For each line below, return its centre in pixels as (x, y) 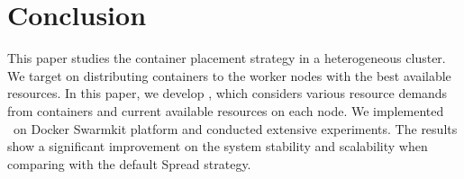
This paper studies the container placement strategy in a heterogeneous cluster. (227, 58)
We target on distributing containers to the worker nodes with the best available (229, 75)
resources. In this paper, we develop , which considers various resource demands (227, 93)
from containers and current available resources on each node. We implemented (226, 110)
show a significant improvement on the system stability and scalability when (218, 146)
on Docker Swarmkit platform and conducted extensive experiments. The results (235, 128)
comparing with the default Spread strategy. (129, 163)
